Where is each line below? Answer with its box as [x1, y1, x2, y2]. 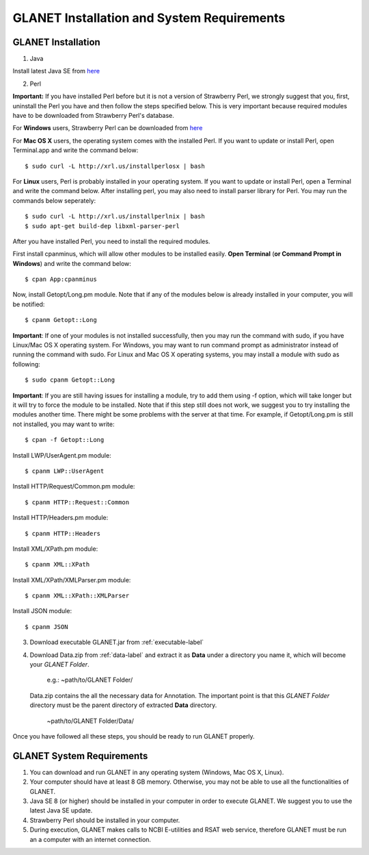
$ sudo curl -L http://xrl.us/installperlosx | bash [25, 162, 205, 170]
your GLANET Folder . [29, 660, 90, 669]
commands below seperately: [12, 196, 96, 205]
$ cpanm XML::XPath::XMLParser [25, 592, 130, 599]
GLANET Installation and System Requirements [12, 10, 286, 25]
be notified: [12, 300, 45, 308]
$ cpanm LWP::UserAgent [25, 467, 105, 475]
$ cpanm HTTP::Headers [25, 530, 101, 537]
